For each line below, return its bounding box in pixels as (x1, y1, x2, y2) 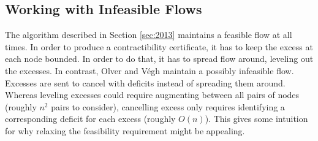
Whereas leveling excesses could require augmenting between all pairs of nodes (5, 88, 300, 101)
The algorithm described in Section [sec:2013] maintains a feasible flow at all (5, 28, 292, 41)
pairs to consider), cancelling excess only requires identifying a (51, 100, 285, 113)
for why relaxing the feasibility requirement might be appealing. (5, 124, 245, 137)
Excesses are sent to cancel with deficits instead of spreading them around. (5, 76, 286, 89)
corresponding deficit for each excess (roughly (5, 112, 176, 125)
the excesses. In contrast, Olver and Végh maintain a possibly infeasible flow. (5, 64, 294, 77)
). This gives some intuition (205, 112, 308, 125)
